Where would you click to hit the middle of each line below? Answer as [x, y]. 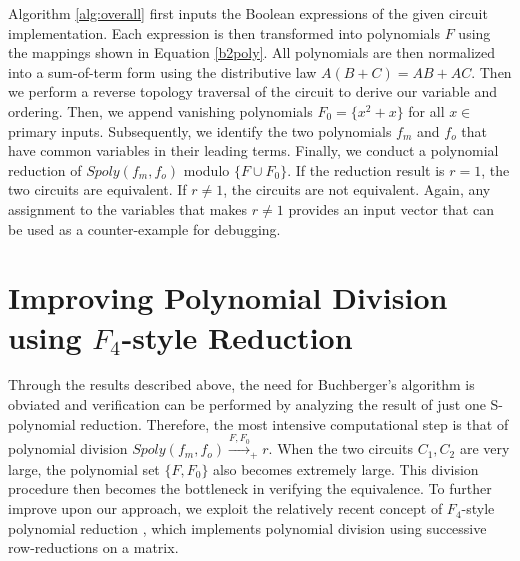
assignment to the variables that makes [128, 208]
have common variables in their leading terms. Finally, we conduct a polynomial [253, 150]
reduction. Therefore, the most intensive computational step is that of [294, 423]
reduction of [45, 169]
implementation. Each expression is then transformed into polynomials [224, 32]
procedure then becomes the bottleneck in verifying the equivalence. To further [250, 488]
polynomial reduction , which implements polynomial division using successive [247, 527]
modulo [206, 169]
